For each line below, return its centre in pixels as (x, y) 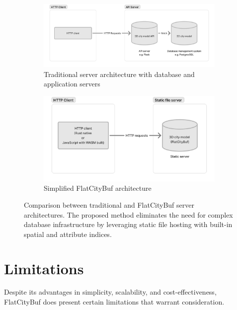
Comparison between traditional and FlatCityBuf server (109, 204)
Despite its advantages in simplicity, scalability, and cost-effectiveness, (110, 292)
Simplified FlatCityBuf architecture (98, 188)
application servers (72, 84)
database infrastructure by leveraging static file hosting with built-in (128, 224)
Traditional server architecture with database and (119, 74)
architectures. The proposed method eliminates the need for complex (128, 214)
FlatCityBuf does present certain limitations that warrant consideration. (114, 302)
